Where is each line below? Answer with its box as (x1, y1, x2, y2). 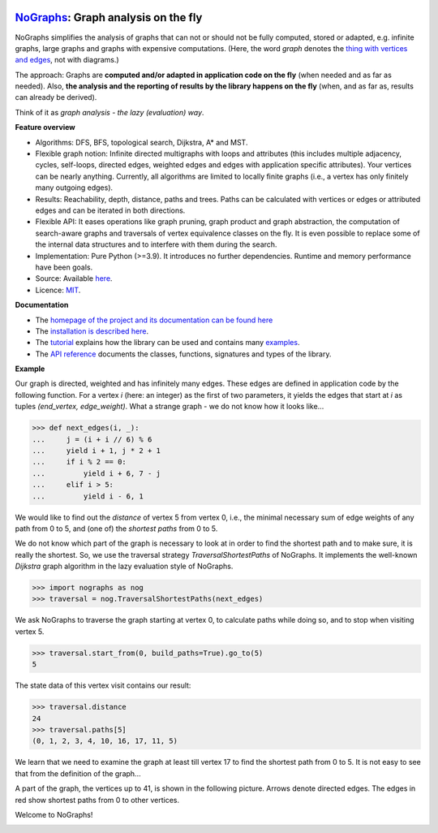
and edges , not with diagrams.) (15, 55, 119, 65)
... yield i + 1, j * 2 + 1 (32, 447, 161, 455)
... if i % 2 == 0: (32, 457, 127, 467)
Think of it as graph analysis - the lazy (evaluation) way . (15, 107, 204, 117)
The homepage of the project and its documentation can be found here (35, 315, 273, 325)
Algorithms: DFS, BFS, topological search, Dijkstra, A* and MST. (35, 137, 248, 147)
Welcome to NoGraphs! (15, 809, 93, 819)
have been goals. (35, 262, 93, 272)
